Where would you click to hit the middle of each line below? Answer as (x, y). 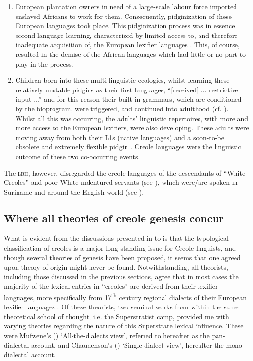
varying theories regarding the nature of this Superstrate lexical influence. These (124, 326)
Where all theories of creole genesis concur (114, 218)
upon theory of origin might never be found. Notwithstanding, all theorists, (116, 267)
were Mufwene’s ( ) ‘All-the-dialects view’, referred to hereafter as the (107, 335)
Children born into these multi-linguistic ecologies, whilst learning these (122, 80)
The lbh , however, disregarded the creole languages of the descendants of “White (125, 172)
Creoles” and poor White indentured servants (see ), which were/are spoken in (121, 182)
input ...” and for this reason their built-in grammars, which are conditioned (128, 99)
